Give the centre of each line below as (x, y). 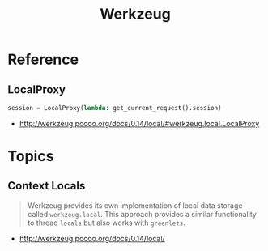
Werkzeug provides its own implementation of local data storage (135, 205)
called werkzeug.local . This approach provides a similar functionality (142, 214)
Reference (43, 60)
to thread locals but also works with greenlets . (106, 223)
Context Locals (47, 186)
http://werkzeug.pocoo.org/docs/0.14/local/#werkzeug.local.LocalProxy (139, 123)
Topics (31, 157)
